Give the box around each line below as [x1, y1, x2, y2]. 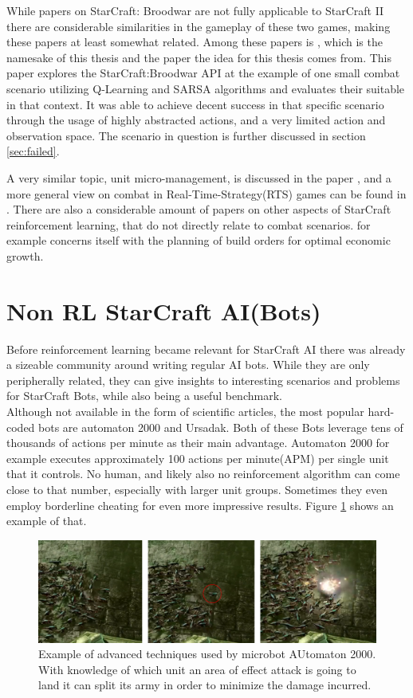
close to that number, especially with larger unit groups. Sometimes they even [6, 480, 388, 497]
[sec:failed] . [6, 143, 60, 159]
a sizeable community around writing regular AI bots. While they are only [6, 356, 370, 373]
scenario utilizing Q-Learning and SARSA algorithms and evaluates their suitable [6, 80, 405, 96]
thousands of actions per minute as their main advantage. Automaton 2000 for [6, 434, 390, 451]
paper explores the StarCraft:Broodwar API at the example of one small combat [6, 65, 400, 81]
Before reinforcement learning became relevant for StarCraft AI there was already [6, 340, 406, 357]
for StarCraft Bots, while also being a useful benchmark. [6, 387, 282, 404]
